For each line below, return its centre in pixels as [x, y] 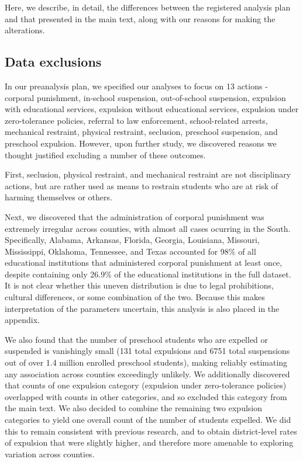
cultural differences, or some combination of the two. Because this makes [135, 297]
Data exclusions [53, 62]
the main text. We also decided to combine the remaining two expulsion [134, 408]
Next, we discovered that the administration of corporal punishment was [135, 216]
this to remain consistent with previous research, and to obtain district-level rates [151, 431]
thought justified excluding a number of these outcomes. [105, 154]
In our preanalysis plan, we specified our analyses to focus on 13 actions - [136, 86]
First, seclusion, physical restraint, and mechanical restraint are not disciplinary [148, 174]
